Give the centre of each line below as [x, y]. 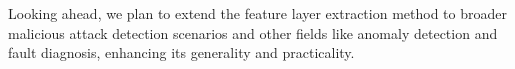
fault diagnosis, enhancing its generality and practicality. [181, 52]
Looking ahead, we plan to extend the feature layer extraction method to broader [257, 13]
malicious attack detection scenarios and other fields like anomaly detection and [253, 32]
